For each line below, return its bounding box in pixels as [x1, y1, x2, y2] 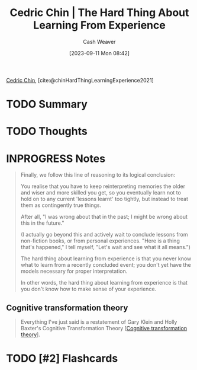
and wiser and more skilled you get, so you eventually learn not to [20, 189, 182, 196]
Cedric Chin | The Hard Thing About [9, 6, 189, 20]
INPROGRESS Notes [6, 152, 105, 165]
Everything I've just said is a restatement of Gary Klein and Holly [20, 318, 177, 326]
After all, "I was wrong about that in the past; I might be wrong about [20, 213, 188, 221]
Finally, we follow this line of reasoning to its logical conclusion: [20, 171, 176, 178]
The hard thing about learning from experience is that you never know [20, 255, 192, 262]
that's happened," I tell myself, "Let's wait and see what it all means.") [20, 244, 191, 251]
